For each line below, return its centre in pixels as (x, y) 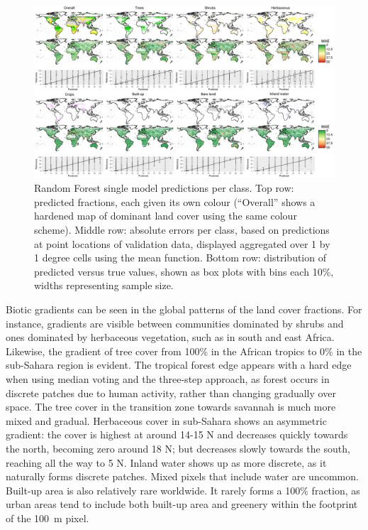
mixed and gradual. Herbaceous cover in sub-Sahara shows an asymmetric (166, 420)
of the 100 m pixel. (48, 518)
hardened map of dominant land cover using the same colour (166, 216)
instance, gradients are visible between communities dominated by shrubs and (175, 323)
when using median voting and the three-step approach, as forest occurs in (168, 378)
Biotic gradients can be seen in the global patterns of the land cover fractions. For (184, 309)
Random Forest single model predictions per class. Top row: (164, 188)
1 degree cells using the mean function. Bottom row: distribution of (180, 258)
